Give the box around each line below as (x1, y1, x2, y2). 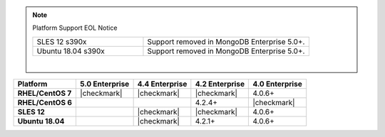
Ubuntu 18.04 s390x (36, 46, 105, 56)
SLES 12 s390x (36, 36, 87, 46)
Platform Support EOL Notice (32, 23, 118, 32)
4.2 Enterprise (195, 79, 245, 89)
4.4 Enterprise (137, 79, 188, 89)
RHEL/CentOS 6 (17, 98, 73, 108)
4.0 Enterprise (252, 79, 302, 89)
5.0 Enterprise (79, 79, 130, 89)
